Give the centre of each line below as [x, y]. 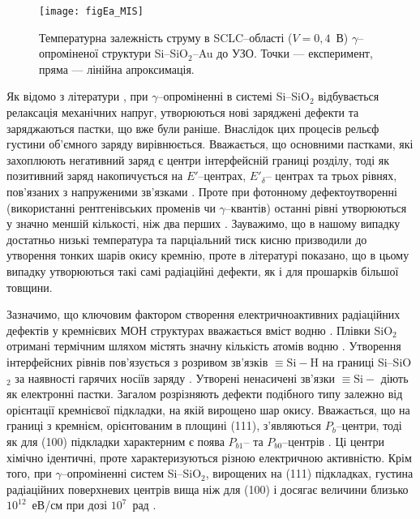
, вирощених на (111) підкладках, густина [309, 473]
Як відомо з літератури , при [77, 96]
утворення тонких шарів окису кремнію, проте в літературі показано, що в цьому [208, 255]
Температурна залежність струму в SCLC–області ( [166, 37]
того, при [29, 473]
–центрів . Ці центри [334, 441]
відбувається [349, 96]
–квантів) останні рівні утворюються [316, 207]
